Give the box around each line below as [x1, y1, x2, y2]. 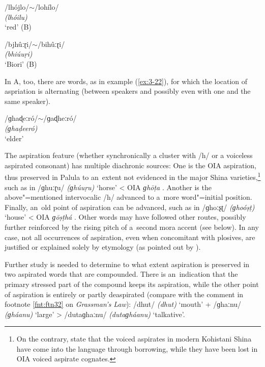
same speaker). [5, 95, 51, 106]
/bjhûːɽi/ [5, 38, 33, 49]
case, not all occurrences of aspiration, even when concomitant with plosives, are [5, 231, 255, 242]
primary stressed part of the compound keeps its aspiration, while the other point [5, 278, 259, 289]
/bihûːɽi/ [37, 38, 65, 49]
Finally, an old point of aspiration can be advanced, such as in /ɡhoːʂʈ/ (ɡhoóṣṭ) [5, 201, 255, 212]
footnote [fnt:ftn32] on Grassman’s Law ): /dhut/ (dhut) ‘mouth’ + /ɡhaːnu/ [5, 299, 242, 309]
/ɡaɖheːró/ [43, 113, 77, 123]
